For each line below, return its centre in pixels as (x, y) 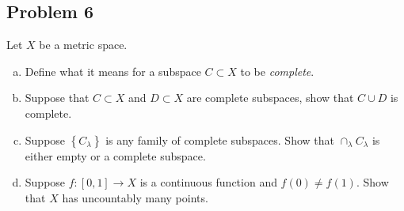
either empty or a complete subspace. (115, 155)
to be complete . (277, 71)
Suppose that (57, 98)
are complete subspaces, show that (270, 98)
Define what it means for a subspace (113, 71)
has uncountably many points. (135, 197)
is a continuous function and (208, 182)
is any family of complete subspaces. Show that (220, 139)
